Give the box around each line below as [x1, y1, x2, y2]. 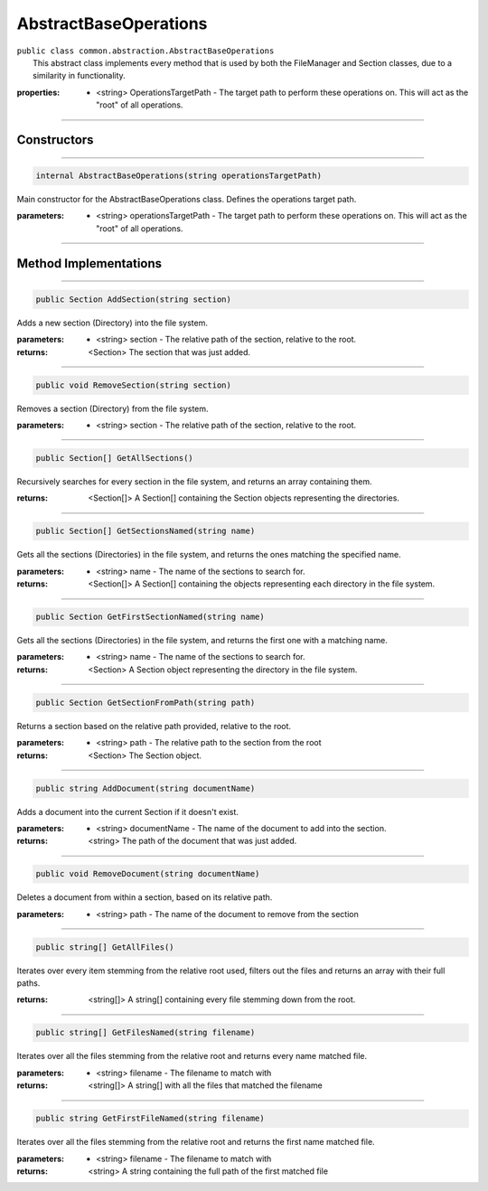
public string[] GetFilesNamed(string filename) [35, 1027, 256, 1038]
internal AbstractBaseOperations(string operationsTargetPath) [35, 171, 323, 181]
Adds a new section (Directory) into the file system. [16, 317, 208, 328]
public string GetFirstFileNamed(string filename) [35, 1113, 266, 1124]
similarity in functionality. [33, 70, 126, 81]
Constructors [16, 132, 94, 147]
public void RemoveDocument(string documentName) [35, 868, 260, 879]
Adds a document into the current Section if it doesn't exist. [16, 806, 239, 817]
